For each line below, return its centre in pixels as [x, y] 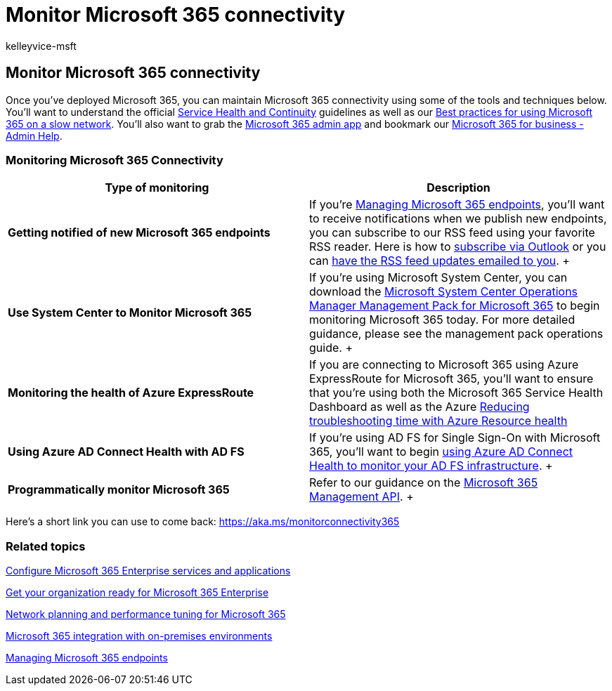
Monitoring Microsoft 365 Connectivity [115, 160]
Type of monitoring [157, 188]
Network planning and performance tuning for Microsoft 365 [146, 614]
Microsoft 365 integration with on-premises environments [139, 636]
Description [458, 188]
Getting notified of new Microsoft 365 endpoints [139, 233]
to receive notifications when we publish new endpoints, [458, 219]
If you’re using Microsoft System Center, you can [438, 278]
